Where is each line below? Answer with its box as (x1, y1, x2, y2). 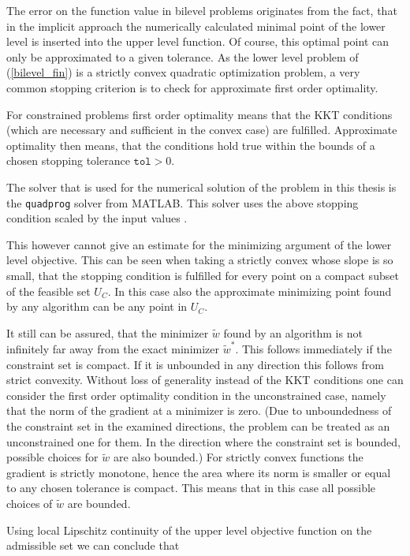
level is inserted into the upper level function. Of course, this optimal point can (6, 33, 389, 50)
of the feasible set (6, 282, 91, 299)
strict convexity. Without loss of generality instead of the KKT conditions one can (6, 371, 404, 388)
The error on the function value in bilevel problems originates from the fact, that (6, 2, 397, 18)
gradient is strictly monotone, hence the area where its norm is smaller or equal (6, 464, 391, 480)
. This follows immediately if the (235, 341, 392, 357)
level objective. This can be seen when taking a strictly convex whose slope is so (6, 252, 393, 268)
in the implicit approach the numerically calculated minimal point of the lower (6, 17, 386, 34)
